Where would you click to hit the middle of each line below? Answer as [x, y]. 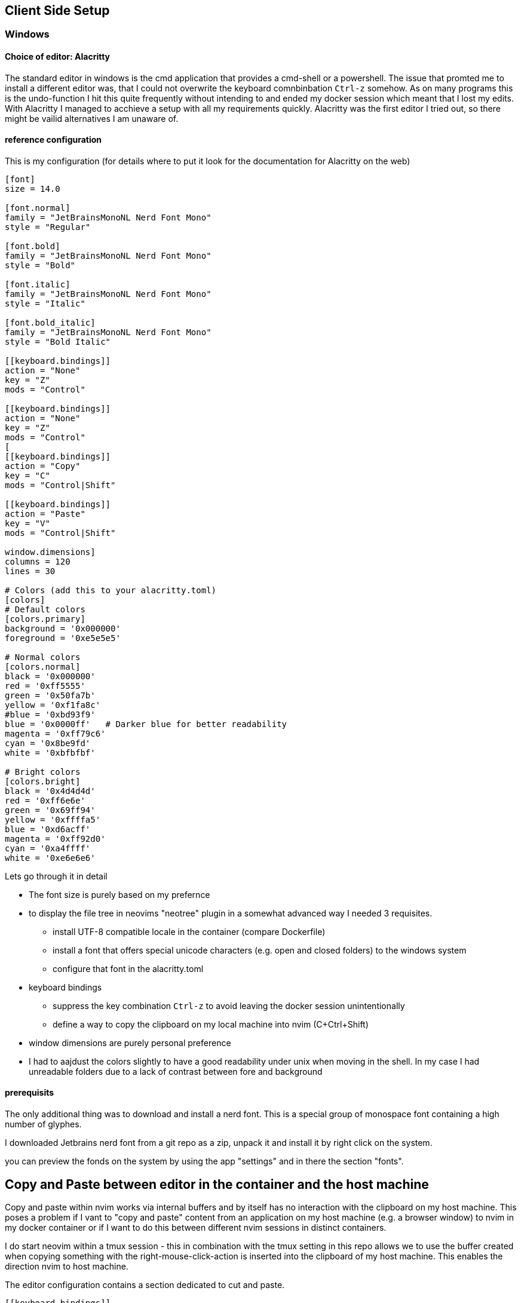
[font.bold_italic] [50, 322]
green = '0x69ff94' [50, 810]
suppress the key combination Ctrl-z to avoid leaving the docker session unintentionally [229, 1005]
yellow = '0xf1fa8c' [53, 705]
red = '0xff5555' [45, 686]
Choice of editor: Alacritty [58, 57]
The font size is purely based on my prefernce [119, 894]
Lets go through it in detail [56, 876]
